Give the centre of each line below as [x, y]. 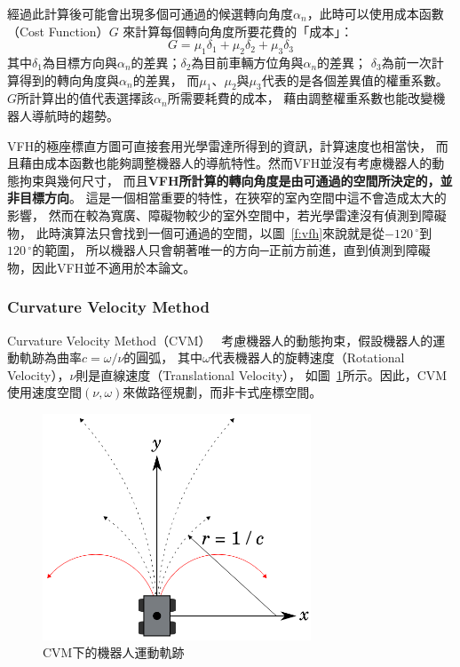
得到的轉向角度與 [69, 79]
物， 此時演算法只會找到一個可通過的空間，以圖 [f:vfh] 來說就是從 [196, 232]
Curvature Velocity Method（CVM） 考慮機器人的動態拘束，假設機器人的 [220, 340]
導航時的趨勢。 [75, 115]
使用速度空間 [44, 392]
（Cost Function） [58, 31]
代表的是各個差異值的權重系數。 [355, 79]
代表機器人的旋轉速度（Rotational [307, 357]
